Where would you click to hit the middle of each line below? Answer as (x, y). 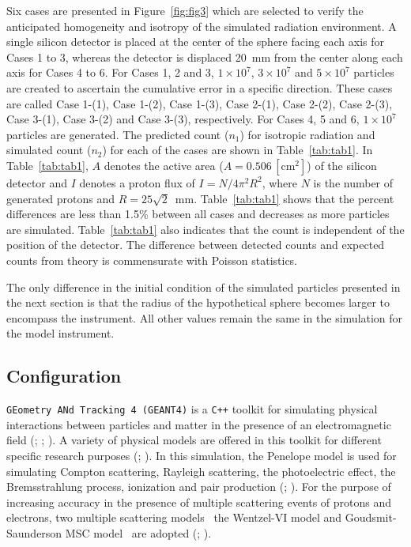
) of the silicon (342, 165)
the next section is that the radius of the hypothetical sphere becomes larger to (198, 302)
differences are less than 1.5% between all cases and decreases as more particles (198, 214)
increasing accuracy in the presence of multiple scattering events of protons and (199, 502)
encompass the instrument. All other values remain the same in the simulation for (205, 317)
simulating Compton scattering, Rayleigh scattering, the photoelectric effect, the (201, 471)
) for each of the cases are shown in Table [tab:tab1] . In (238, 150)
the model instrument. (60, 333)
